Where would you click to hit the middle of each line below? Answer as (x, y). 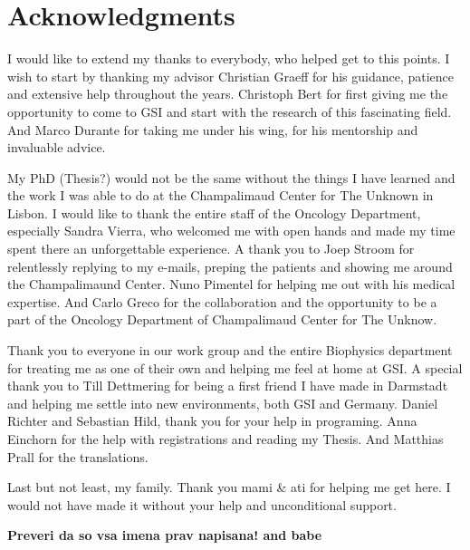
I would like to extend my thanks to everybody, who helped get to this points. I (229, 58)
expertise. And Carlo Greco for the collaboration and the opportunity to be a (222, 301)
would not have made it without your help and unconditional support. (202, 504)
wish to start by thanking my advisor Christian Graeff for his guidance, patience (231, 76)
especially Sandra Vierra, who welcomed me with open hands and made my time (231, 231)
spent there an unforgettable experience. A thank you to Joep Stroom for (211, 249)
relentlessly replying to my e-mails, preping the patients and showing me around (230, 266)
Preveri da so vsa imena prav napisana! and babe (165, 535)
